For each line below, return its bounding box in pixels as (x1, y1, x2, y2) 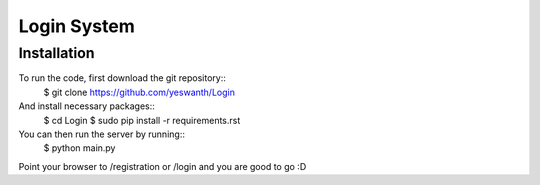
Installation (18, 44, 95, 62)
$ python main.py (43, 142, 116, 154)
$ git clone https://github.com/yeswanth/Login (43, 86, 235, 98)
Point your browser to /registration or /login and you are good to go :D (18, 160, 307, 172)
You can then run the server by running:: (18, 128, 185, 140)
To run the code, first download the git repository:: (18, 72, 227, 84)
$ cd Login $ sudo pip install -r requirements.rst (43, 114, 241, 126)
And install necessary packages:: (18, 100, 155, 112)
